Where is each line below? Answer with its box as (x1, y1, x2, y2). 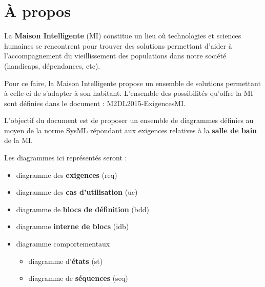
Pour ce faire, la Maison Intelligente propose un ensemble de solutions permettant (4, 77, 261, 88)
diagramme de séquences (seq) (28, 273, 128, 283)
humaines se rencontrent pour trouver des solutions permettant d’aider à (4, 40, 232, 51)
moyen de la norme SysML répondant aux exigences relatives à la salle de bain (4, 125, 257, 135)
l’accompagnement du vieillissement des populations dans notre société (4, 50, 227, 61)
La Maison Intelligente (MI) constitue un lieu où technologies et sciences (4, 30, 241, 41)
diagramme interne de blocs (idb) (16, 221, 129, 232)
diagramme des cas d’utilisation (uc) (16, 187, 138, 197)
